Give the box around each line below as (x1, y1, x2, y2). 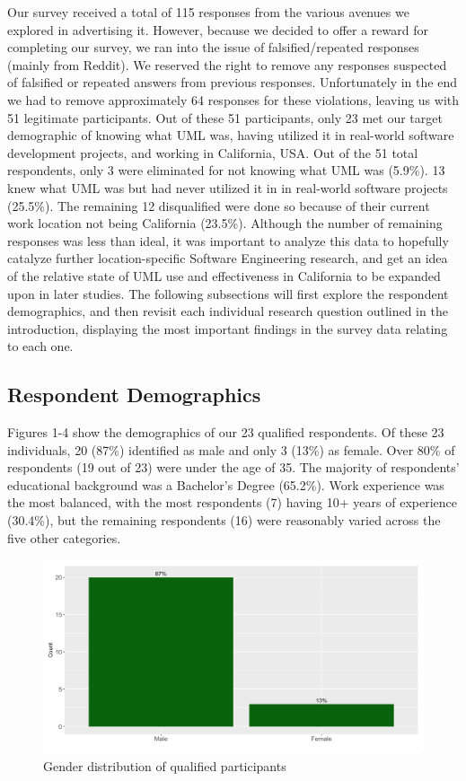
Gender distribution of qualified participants (43, 757, 286, 776)
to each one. (7, 337, 74, 355)
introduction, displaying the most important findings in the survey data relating (7, 319, 448, 338)
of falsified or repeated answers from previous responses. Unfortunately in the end (7, 73, 457, 92)
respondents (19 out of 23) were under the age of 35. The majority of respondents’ (7, 458, 460, 477)
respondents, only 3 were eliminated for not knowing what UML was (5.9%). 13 (7, 161, 445, 180)
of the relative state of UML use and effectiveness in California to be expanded (7, 266, 441, 285)
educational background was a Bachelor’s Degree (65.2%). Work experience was (7, 475, 444, 494)
